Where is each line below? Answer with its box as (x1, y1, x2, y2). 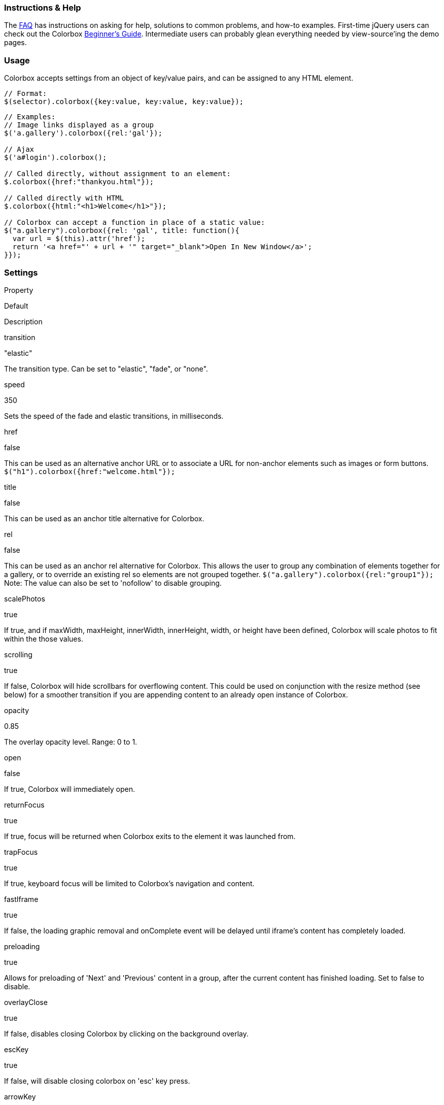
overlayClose (4, 997, 48, 1007)
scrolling (4, 650, 32, 659)
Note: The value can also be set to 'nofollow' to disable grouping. (4, 578, 222, 587)
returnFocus (4, 800, 45, 809)
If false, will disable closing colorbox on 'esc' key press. (4, 1076, 190, 1085)
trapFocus (4, 847, 38, 856)
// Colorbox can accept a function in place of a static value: (4, 218, 265, 227)
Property (4, 285, 33, 294)
